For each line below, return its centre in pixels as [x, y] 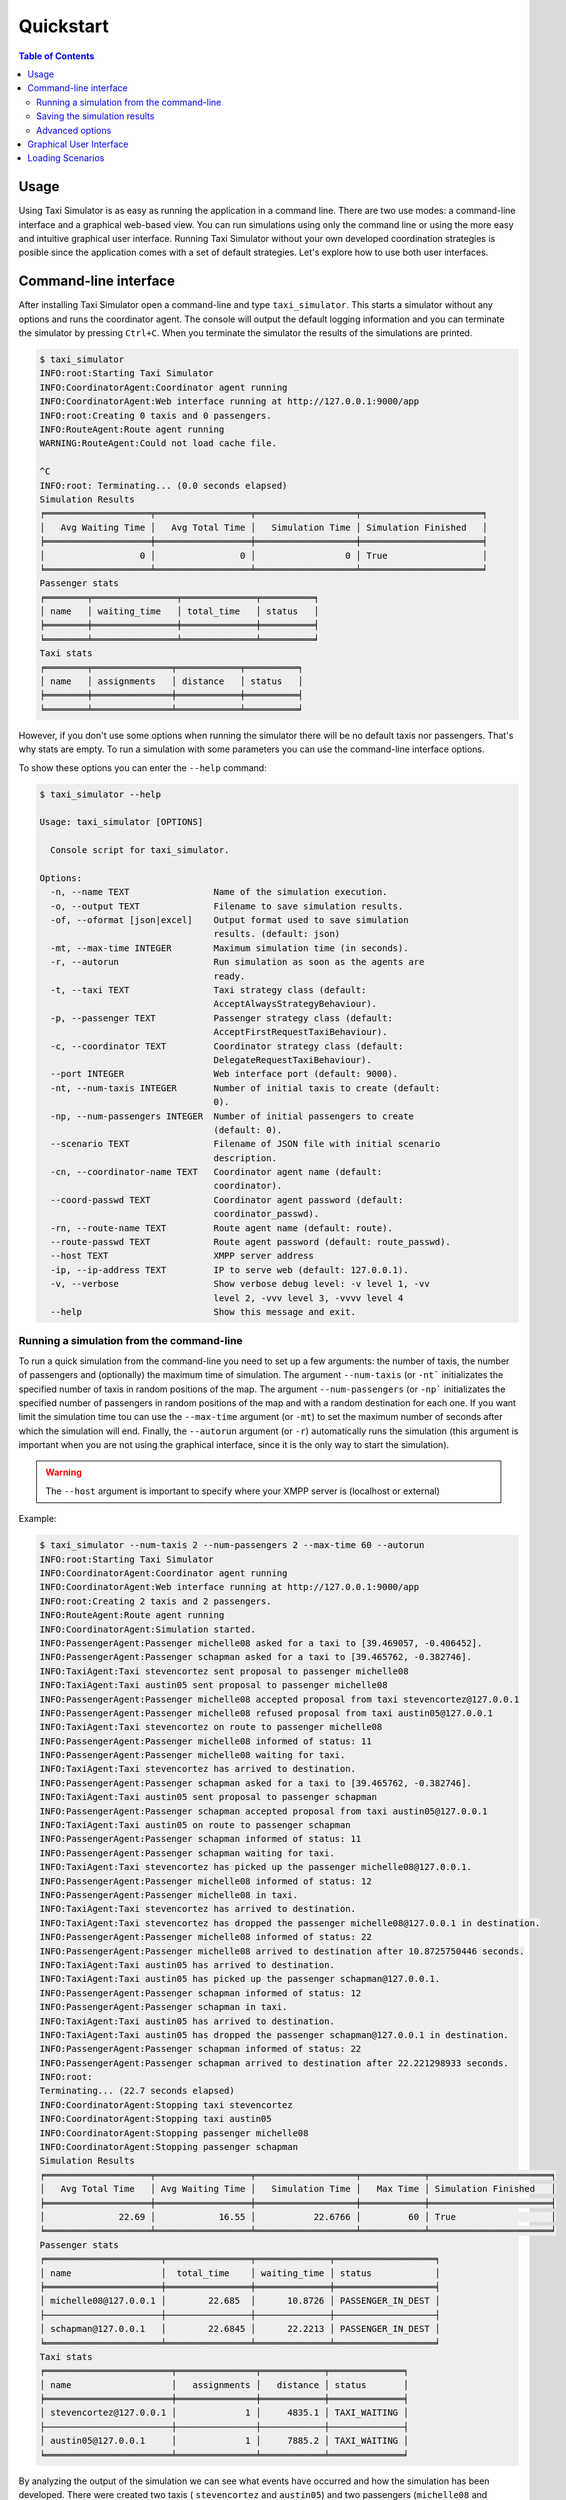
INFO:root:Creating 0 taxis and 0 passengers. [155, 415]
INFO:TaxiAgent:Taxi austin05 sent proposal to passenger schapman [208, 1797]
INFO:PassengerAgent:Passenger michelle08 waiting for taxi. [192, 1755]
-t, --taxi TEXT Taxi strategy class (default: [208, 990]
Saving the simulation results [95, 116]
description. [245, 1158]
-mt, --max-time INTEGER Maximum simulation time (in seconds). [229, 948]
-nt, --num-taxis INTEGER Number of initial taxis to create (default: [245, 1088]
